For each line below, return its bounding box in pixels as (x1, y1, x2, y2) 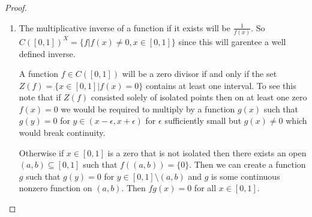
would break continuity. (19, 126, 106, 139)
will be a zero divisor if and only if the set (122, 67, 277, 80)
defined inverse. (19, 47, 76, 60)
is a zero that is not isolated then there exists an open (107, 146, 307, 159)
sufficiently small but (164, 114, 242, 127)
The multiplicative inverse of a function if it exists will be (19, 21, 231, 34)
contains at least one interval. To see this (145, 79, 296, 91)
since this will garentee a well (178, 35, 286, 47)
